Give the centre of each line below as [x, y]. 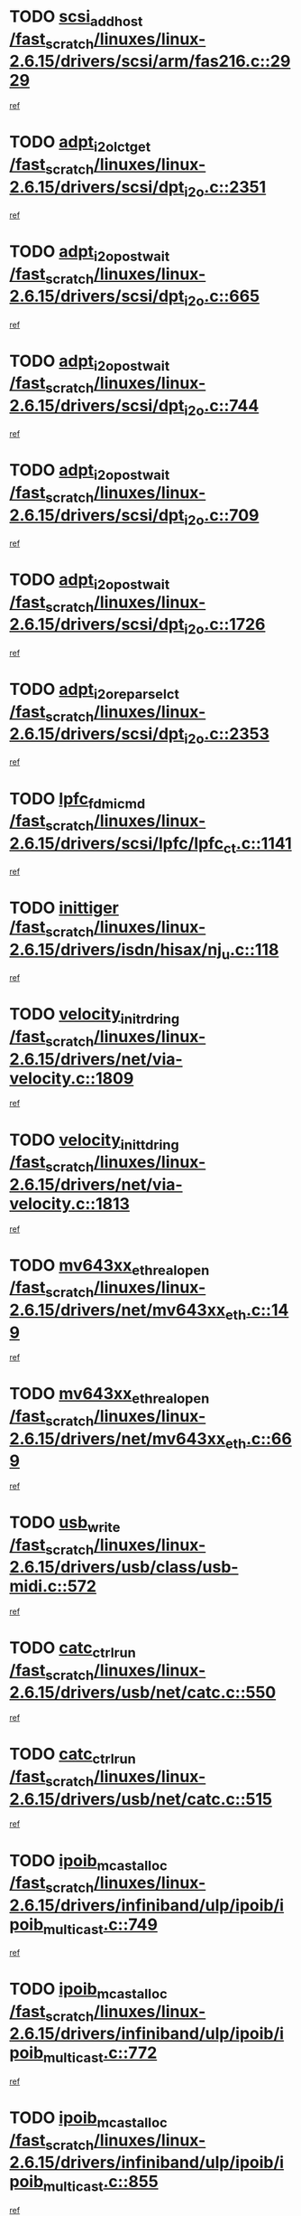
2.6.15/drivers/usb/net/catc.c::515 [141, 1799]
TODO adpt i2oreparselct [95, 690]
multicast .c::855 [101, 2183]
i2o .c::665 [222, 298]
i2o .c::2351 [225, 188]
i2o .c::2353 [227, 736]
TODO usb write [65, 1524]
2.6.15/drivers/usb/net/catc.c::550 [143, 1693]
